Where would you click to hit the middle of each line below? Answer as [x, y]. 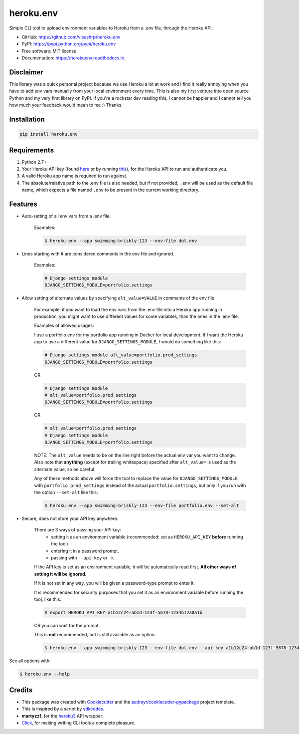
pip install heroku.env [49, 134]
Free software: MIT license [49, 51]
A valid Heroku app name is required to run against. [75, 176]
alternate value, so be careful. [65, 469]
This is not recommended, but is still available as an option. [95, 635]
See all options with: [30, 661]
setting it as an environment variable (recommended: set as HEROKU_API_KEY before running [147, 537]
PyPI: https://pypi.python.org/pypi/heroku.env [69, 44]
